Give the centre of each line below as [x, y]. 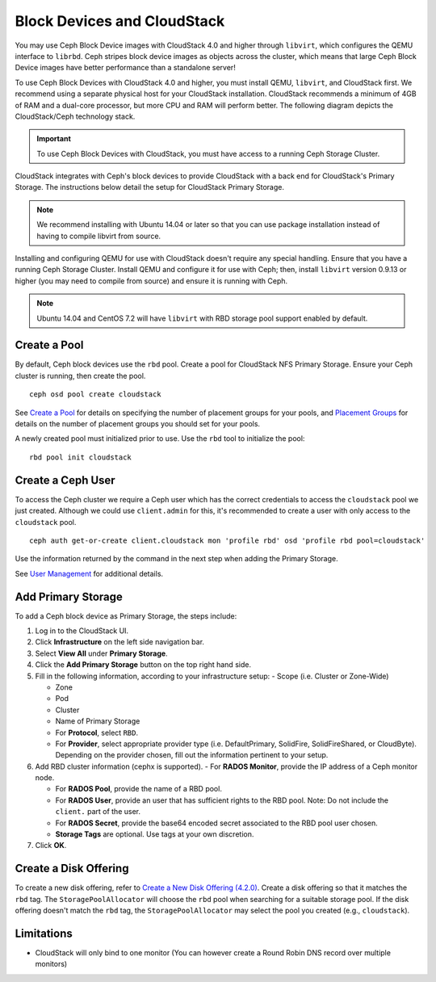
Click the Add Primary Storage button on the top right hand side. [143, 665]
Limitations [44, 933]
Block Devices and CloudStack [120, 21]
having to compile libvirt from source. [99, 236]
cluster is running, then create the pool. [80, 376]
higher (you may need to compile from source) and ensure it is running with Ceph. [151, 281]
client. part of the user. [98, 812]
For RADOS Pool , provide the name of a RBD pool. [138, 789]
